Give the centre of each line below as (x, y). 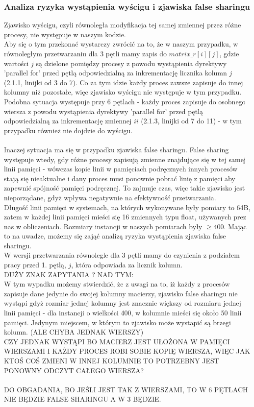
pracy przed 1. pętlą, (35, 265)
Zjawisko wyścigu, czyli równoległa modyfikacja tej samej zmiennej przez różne (123, 25)
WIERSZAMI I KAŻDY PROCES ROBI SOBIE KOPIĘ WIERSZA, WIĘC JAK (127, 351)
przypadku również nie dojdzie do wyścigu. (68, 130)
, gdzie (229, 53)
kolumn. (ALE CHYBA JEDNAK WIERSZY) (74, 332)
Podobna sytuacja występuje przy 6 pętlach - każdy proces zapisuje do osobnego (125, 101)
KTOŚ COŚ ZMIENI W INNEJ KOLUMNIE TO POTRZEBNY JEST (112, 360)
